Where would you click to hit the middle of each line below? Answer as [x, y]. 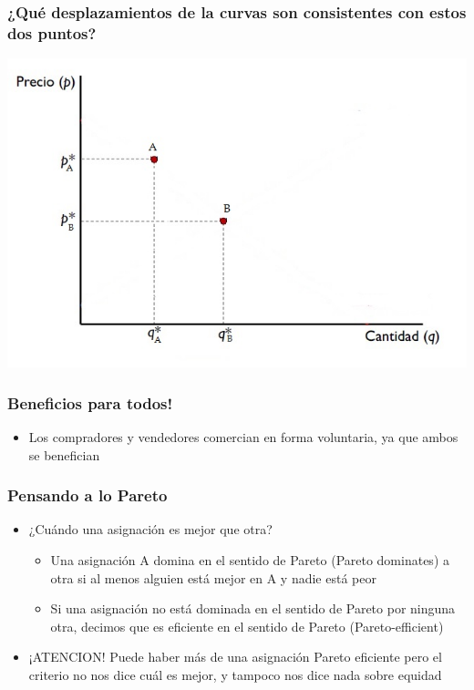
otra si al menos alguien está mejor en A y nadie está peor [213, 577]
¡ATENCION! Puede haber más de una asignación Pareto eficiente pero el [235, 657]
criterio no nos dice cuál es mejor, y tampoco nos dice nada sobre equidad [235, 674]
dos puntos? [52, 32]
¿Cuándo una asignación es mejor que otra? [150, 529]
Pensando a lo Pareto [88, 495]
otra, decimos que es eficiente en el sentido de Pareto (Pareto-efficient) [247, 626]
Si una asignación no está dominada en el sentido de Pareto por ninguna [253, 608]
